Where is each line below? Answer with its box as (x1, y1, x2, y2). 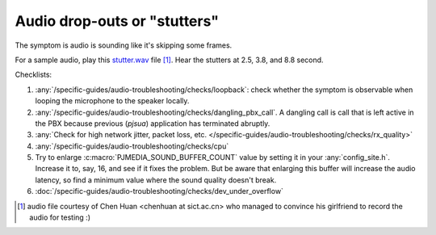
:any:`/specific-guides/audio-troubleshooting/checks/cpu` (35, 141, 229, 151)
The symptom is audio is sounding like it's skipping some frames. (15, 40, 233, 50)
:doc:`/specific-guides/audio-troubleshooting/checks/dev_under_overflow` (35, 187, 284, 196)
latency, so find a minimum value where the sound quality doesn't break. (35, 174, 277, 185)
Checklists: (15, 69, 52, 80)
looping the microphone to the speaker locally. (35, 96, 190, 106)
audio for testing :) (29, 212, 91, 222)
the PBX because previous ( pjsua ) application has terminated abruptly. (35, 118, 270, 128)
